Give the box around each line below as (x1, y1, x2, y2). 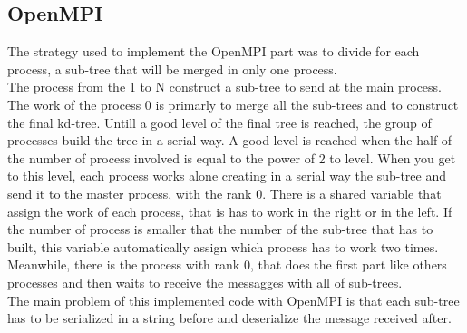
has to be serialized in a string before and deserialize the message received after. (7, 309, 452, 328)
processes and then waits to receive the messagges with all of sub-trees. (7, 272, 403, 291)
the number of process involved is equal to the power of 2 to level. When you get (7, 148, 456, 167)
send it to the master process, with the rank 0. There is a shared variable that (7, 183, 442, 202)
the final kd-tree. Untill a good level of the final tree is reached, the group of (7, 113, 432, 132)
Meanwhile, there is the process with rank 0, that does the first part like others (7, 255, 447, 274)
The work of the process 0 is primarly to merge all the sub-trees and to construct (7, 94, 459, 113)
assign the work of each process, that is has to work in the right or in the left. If (7, 201, 452, 220)
